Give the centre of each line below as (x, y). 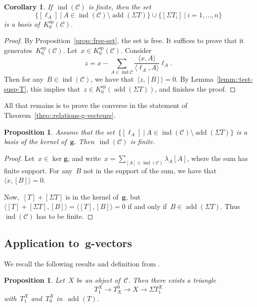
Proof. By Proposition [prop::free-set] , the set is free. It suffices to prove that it (124, 40)
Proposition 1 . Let (34, 280)
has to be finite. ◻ (65, 216)
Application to (42, 242)
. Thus (230, 206)
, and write (84, 158)
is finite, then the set (120, 6)
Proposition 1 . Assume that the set (59, 131)
